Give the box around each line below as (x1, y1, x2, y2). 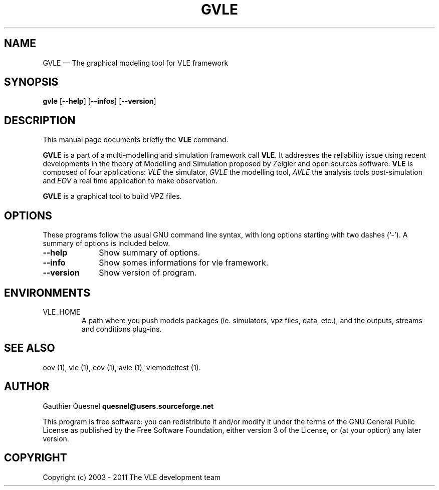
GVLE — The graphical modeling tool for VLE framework (43, 58, 229, 67)
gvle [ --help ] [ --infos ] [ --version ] (43, 97, 156, 106)
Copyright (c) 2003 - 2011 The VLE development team (43, 472, 221, 481)
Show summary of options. (99, 248, 200, 258)
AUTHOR (4, 380, 50, 393)
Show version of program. (99, 268, 197, 278)
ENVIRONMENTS (4, 286, 91, 299)
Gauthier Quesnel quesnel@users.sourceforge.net (43, 401, 214, 410)
